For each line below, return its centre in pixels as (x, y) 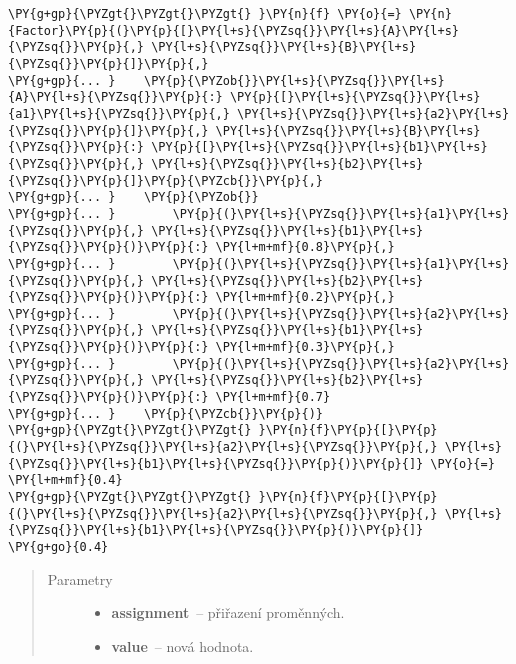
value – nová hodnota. (182, 645)
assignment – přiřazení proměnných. (228, 612)
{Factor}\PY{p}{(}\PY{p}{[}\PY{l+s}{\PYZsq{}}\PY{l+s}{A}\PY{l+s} (234, 30)
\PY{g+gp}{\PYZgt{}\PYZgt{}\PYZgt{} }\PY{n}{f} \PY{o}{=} (205, 14)
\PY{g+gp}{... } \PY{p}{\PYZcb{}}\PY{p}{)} (165, 413)
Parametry (80, 578)
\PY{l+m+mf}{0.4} (65, 480)
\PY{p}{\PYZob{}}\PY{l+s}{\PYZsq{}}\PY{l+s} (294, 80)
